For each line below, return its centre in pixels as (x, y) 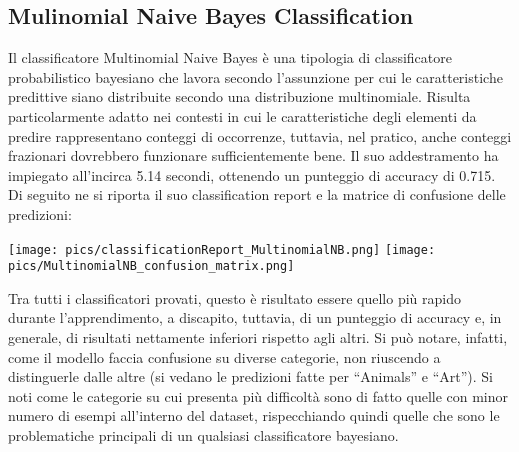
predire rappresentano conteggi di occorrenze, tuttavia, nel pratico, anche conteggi (260, 135)
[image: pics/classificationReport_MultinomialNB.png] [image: (222, 249)
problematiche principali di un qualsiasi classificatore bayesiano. (203, 435)
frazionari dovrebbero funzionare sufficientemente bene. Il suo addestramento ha (253, 155)
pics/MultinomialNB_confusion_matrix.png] (151, 266)
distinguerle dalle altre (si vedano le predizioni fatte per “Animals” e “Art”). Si (250, 376)
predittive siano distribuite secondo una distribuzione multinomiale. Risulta (239, 96)
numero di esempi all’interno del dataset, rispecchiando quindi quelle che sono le (254, 415)
